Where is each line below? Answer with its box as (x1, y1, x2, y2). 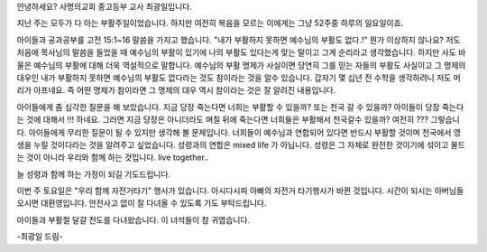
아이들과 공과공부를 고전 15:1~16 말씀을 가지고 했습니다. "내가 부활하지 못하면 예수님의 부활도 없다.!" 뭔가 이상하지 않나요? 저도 (16, 34, 461, 45)
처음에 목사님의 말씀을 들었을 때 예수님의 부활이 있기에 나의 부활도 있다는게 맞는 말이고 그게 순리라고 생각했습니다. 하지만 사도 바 (16, 47, 466, 58)
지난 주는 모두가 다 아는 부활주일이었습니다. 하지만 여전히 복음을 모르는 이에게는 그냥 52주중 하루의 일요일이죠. (16, 18, 404, 29)
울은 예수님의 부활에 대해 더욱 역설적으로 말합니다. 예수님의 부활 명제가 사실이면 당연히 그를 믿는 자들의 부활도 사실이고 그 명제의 (16, 60, 466, 70)
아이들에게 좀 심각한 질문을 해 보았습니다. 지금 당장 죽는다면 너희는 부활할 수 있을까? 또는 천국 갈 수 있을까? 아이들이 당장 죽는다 (16, 101, 464, 112)
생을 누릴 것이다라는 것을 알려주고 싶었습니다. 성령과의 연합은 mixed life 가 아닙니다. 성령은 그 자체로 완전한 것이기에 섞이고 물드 (16, 139, 466, 150)
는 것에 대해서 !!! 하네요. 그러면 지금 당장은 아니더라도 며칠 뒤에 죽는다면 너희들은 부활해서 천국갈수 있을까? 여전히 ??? (16, 114, 428, 126)
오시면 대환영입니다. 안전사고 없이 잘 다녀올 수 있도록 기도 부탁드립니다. (16, 198, 267, 209)
